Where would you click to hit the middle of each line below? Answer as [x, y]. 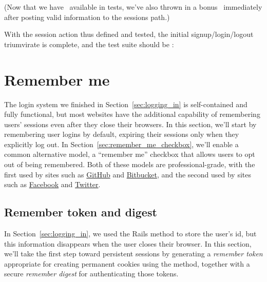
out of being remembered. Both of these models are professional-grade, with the [130, 164]
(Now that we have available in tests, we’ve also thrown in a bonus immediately [133, 7]
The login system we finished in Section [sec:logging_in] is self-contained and [126, 104]
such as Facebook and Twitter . [52, 184]
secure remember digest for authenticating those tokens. [91, 274]
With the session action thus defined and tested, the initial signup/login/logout [129, 34]
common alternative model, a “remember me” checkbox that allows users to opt [130, 154]
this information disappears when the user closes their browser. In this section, [128, 243]
